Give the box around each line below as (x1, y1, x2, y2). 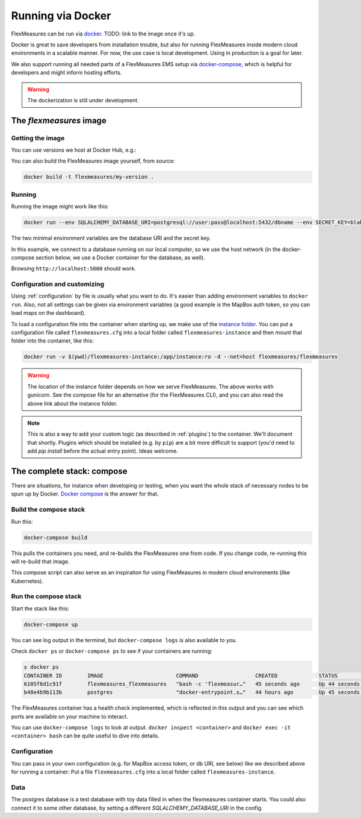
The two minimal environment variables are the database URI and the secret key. (11, 235, 211, 242)
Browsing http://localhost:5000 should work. (11, 265, 137, 272)
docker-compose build (23, 534, 88, 541)
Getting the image (11, 134, 65, 142)
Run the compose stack (11, 592, 82, 601)
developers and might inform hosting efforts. (11, 69, 122, 76)
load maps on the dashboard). (11, 309, 86, 317)
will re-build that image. (11, 557, 70, 565)
